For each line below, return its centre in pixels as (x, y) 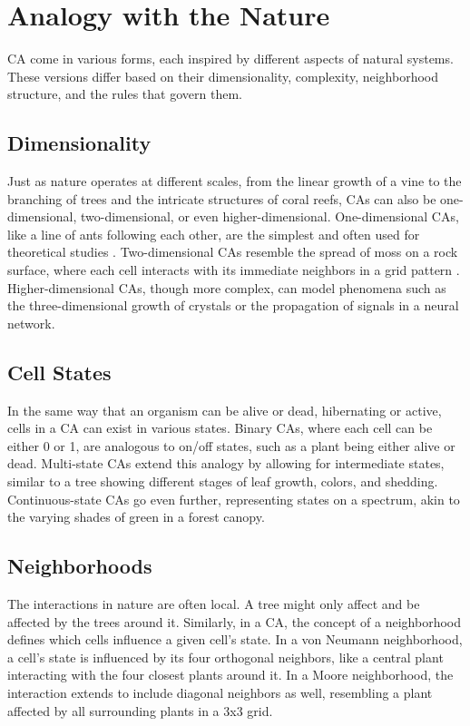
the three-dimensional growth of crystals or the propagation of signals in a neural (233, 305)
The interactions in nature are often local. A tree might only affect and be (214, 604)
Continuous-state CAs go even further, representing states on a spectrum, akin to (234, 499)
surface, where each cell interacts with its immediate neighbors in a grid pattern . (234, 270)
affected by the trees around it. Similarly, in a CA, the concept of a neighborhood (234, 621)
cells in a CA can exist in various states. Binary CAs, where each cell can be (220, 428)
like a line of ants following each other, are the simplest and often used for (214, 234)
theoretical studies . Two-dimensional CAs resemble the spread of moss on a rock (233, 252)
